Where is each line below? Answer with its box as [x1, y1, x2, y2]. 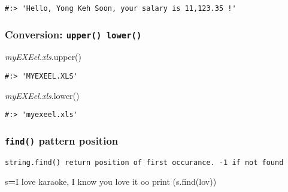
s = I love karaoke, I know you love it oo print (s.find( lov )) [5, 175, 217, 188]
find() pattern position [5, 133, 119, 148]
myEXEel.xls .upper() [5, 50, 82, 63]
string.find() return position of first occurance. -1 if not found [5, 158, 284, 167]
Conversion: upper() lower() [5, 26, 142, 41]
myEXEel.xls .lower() [5, 89, 80, 101]
